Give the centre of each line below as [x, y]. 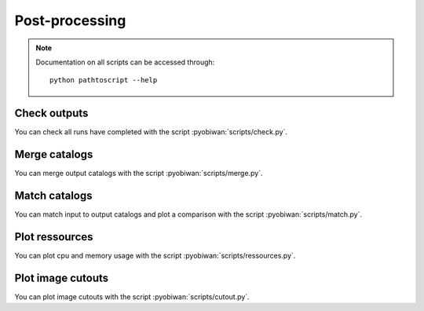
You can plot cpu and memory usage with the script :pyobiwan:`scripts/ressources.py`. [155, 255]
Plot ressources [54, 237]
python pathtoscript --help [104, 80]
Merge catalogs [54, 154]
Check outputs [51, 113]
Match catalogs [53, 195]
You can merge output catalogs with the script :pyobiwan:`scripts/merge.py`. [139, 174]
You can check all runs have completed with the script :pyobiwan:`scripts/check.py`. [151, 132]
